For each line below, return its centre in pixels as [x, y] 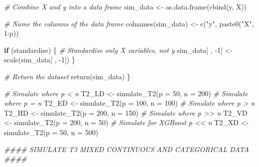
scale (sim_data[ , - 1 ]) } [40, 60]
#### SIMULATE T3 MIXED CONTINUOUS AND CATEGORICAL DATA [127, 149]
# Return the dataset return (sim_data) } [67, 76]
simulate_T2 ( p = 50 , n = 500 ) [51, 132]
